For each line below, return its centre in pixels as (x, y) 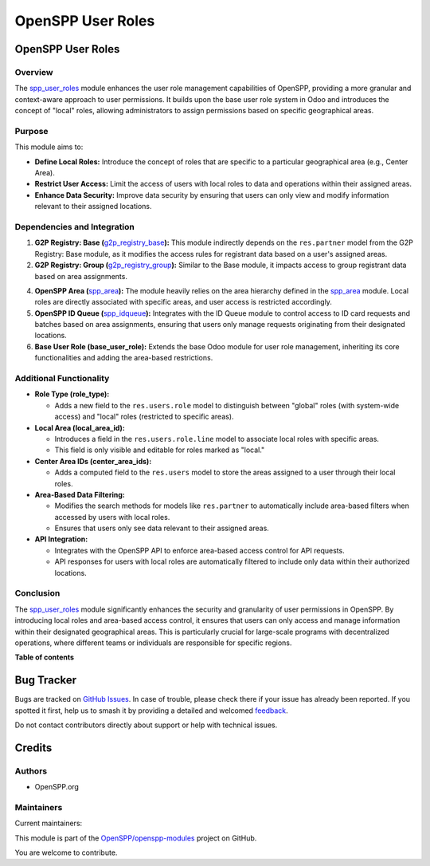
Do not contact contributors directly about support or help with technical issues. (146, 725)
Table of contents (45, 657)
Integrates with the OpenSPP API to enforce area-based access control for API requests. (200, 550)
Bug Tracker (46, 681)
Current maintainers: (49, 823)
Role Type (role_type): (72, 394)
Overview (34, 72)
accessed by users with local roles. (112, 517)
